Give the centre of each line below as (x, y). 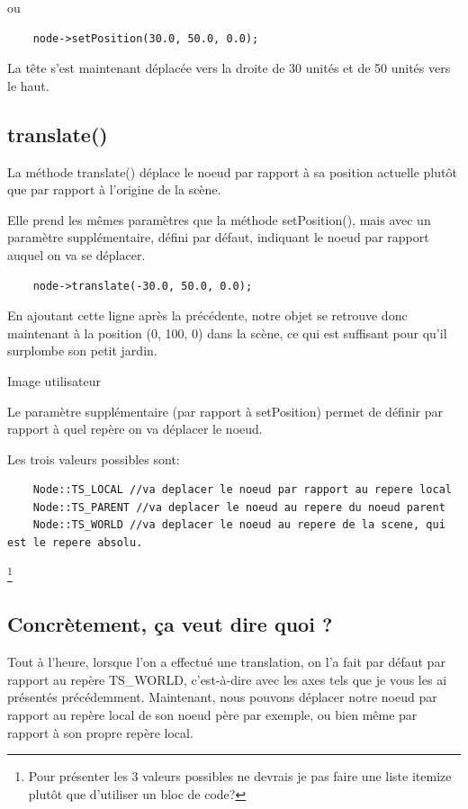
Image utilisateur (54, 380)
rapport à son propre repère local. (100, 732)
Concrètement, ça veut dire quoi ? (170, 624)
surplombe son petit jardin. (82, 351)
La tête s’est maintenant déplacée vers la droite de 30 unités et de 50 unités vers (229, 68)
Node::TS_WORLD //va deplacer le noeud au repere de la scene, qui (239, 525)
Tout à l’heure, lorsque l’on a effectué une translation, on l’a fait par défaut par (226, 662)
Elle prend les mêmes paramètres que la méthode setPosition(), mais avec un (219, 219)
